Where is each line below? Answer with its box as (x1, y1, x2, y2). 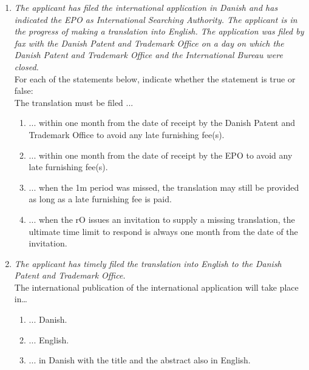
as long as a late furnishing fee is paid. (29, 193, 172, 205)
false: (14, 84, 33, 97)
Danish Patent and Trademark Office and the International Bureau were (14, 48, 283, 61)
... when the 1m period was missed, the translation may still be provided (29, 180, 299, 193)
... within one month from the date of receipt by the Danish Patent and (29, 116, 296, 129)
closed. (14, 60, 39, 73)
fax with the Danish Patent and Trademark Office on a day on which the (14, 36, 284, 49)
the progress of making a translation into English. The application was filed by (14, 25, 304, 38)
